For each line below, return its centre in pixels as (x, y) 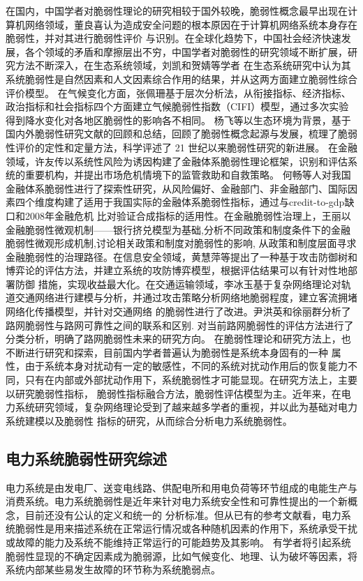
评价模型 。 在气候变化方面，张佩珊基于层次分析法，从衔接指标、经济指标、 (178, 92)
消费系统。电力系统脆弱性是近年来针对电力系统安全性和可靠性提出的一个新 (177, 501)
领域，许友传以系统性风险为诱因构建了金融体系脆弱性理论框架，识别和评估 (177, 161)
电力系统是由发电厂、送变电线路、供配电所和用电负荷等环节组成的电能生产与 (181, 487)
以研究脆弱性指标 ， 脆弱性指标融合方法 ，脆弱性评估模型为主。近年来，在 (173, 393)
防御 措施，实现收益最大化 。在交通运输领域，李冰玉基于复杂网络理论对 (178, 284)
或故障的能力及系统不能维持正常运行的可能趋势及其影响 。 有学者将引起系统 (178, 542)
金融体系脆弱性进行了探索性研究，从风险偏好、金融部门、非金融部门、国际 (177, 188)
